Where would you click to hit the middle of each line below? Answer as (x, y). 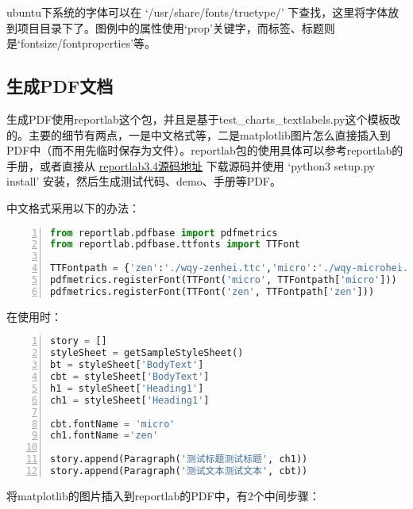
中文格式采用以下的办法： (73, 207)
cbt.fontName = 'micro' (113, 424)
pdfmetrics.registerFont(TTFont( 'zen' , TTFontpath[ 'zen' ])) (212, 291)
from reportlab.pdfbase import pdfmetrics (164, 233)
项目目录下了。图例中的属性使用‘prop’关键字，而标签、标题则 (176, 27)
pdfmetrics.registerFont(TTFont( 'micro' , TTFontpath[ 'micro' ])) (224, 280)
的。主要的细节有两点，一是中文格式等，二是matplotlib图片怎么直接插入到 (199, 134)
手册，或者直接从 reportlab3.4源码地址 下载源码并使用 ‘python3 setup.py (191, 165)
